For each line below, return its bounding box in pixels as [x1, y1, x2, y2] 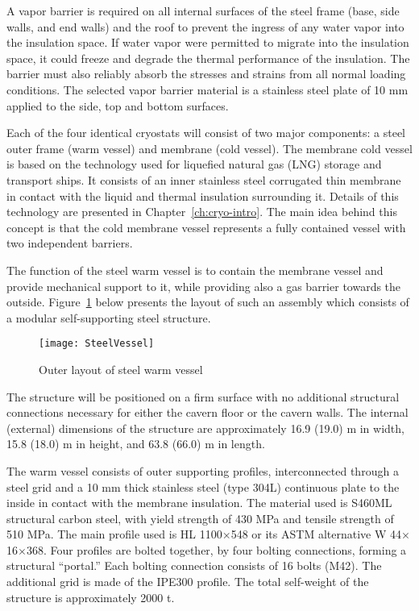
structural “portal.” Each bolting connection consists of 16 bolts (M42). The [6, 557, 382, 574]
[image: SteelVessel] [39, 338, 155, 350]
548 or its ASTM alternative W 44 [230, 526, 401, 542]
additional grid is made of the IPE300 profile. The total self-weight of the [6, 573, 369, 590]
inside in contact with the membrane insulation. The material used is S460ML [6, 494, 392, 511]
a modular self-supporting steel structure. [6, 309, 211, 326]
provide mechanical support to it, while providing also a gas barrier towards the [6, 277, 401, 294]
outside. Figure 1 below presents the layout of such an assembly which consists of [6, 293, 409, 310]
